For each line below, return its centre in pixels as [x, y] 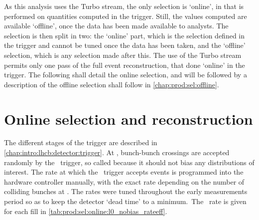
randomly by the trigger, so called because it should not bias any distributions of [129, 162]
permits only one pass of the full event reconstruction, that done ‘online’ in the [125, 65]
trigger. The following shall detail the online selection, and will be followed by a [126, 75]
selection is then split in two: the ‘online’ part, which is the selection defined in [125, 35]
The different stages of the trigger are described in [81, 142]
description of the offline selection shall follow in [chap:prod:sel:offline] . [112, 84]
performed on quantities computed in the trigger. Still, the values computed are [126, 16]
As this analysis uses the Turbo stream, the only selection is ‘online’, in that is [124, 6]
